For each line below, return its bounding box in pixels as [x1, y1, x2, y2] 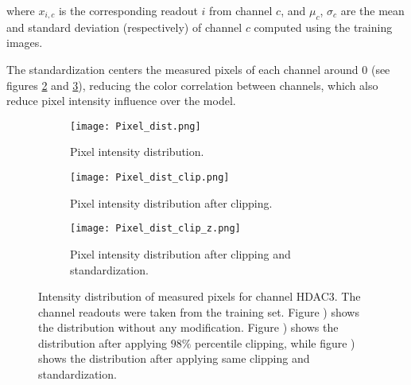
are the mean [340, 2, 405, 18]
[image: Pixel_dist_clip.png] [70, 172, 230, 184]
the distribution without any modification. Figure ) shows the [38, 319, 339, 336]
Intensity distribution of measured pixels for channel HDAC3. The [38, 288, 361, 305]
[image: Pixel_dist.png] [70, 120, 201, 132]
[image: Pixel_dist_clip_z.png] [70, 223, 241, 235]
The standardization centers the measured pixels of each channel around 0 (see [6, 60, 390, 77]
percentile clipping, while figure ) [194, 334, 355, 351]
